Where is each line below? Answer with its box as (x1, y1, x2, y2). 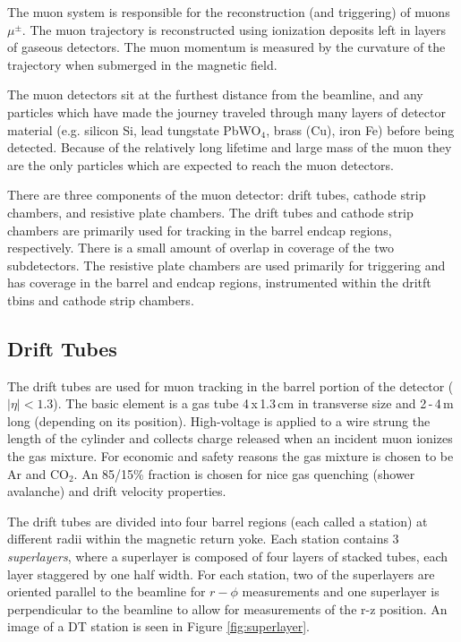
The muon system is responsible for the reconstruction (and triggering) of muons (7, 3, 450, 21)
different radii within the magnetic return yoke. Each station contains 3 (7, 529, 399, 548)
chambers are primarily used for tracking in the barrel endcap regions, (7, 220, 392, 239)
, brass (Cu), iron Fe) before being (266, 120, 455, 139)
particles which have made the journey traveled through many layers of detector (7, 102, 446, 121)
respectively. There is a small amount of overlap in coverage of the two (7, 238, 394, 257)
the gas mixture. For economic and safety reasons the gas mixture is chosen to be (7, 447, 454, 466)
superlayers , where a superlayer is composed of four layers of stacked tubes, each (7, 547, 448, 566)
